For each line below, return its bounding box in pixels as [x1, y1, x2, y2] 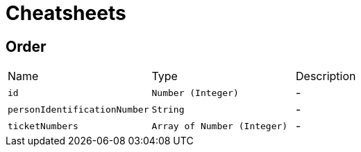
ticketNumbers [8, 120, 78, 131]
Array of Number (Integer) [151, 120, 288, 131]
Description [296, 69, 356, 84]
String [151, 104, 185, 115]
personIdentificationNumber [8, 104, 149, 115]
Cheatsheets [6, 1, 126, 25]
